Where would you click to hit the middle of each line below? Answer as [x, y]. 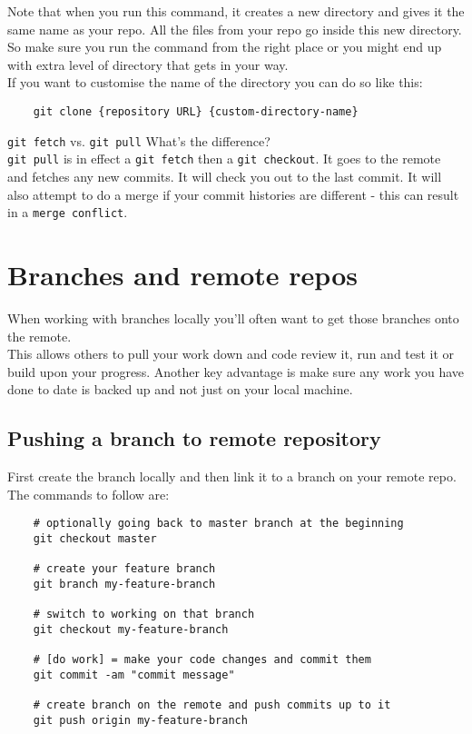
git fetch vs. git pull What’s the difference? [139, 140]
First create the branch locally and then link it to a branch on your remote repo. [232, 476]
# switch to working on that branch [144, 615]
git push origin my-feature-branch [140, 720]
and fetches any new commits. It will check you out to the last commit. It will [225, 176]
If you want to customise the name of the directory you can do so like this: [215, 82]
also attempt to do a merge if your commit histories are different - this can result [233, 194]
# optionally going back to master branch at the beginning [218, 524]
